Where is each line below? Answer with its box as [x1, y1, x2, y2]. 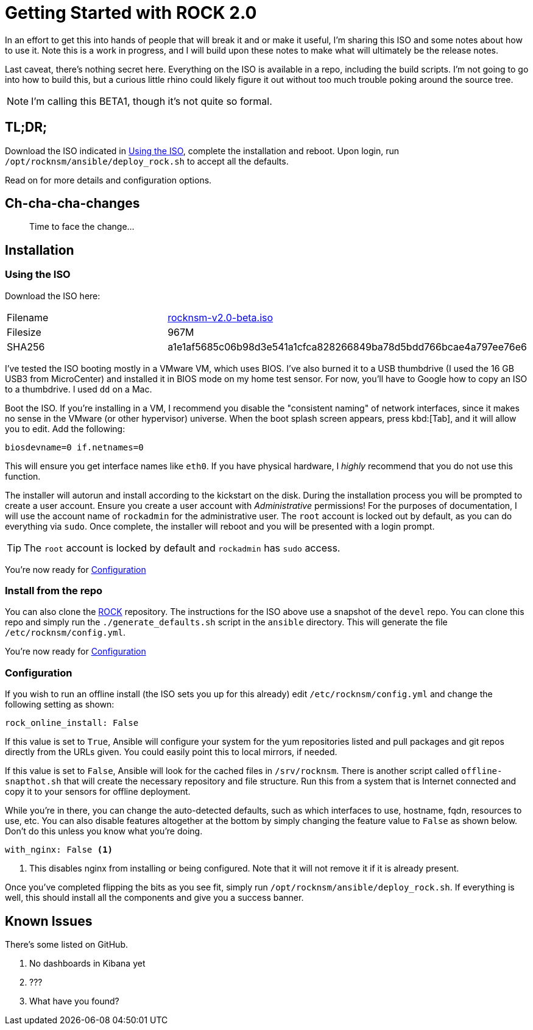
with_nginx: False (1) [5, 845, 113, 855]
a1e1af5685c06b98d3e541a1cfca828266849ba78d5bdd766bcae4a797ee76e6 [168, 340, 527, 353]
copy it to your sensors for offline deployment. [5, 786, 191, 797]
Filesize [7, 325, 41, 338]
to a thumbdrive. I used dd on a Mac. [5, 383, 152, 394]
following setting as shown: [5, 699, 115, 710]
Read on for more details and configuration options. [5, 174, 212, 185]
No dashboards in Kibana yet [29, 958, 146, 968]
